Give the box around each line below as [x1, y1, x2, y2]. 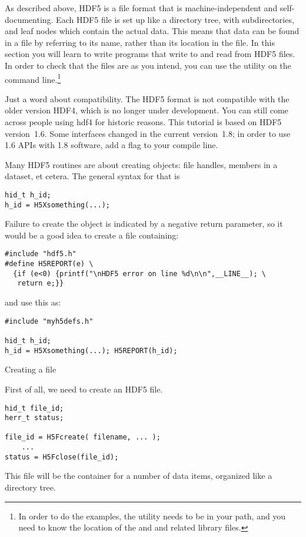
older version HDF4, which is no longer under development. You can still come [5, 104, 288, 116]
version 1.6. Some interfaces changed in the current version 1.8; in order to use [5, 127, 291, 139]
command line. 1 [5, 71, 61, 85]
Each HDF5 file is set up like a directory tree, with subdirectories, [56, 13, 294, 25]
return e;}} [17, 279, 64, 288]
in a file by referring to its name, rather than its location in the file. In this [5, 36, 275, 48]
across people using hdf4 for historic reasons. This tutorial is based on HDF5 [5, 116, 282, 127]
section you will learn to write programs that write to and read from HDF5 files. [5, 48, 295, 60]
